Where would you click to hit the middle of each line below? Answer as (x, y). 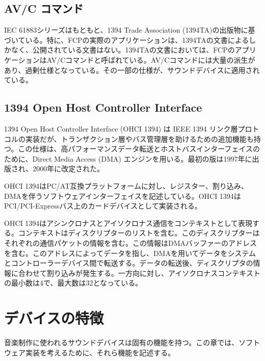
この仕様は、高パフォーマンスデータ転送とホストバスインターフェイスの (139, 149)
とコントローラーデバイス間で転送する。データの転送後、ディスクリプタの (129, 263)
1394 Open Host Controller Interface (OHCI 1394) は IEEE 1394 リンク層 (121, 128)
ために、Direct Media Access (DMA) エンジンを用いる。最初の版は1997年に (128, 158)
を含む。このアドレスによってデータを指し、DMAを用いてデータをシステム (130, 253)
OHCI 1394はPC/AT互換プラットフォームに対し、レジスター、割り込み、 (126, 185)
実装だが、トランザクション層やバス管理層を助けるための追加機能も (139, 138)
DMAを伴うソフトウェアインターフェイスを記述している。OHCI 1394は (123, 196)
